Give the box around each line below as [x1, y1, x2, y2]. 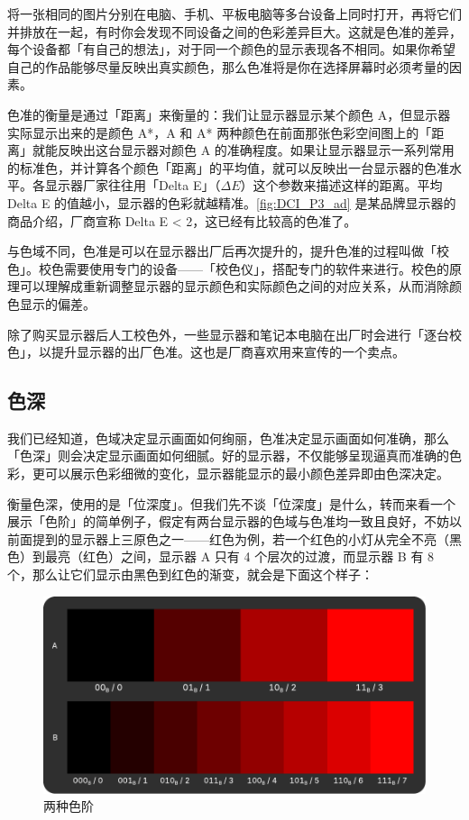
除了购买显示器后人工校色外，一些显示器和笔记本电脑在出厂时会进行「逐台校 [7, 324, 462, 343]
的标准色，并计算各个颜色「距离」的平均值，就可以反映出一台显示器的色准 [7, 158, 449, 177]
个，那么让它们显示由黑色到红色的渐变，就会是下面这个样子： [7, 565, 373, 584]
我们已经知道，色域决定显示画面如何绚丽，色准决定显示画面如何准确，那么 [7, 428, 449, 447]
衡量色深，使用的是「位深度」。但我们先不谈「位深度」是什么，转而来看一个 [7, 494, 455, 513]
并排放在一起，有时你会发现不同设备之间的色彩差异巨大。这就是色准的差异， [7, 22, 462, 41]
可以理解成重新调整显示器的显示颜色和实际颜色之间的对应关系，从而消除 [19, 277, 449, 296]
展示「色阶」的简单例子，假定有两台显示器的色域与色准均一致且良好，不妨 [7, 512, 449, 531]
